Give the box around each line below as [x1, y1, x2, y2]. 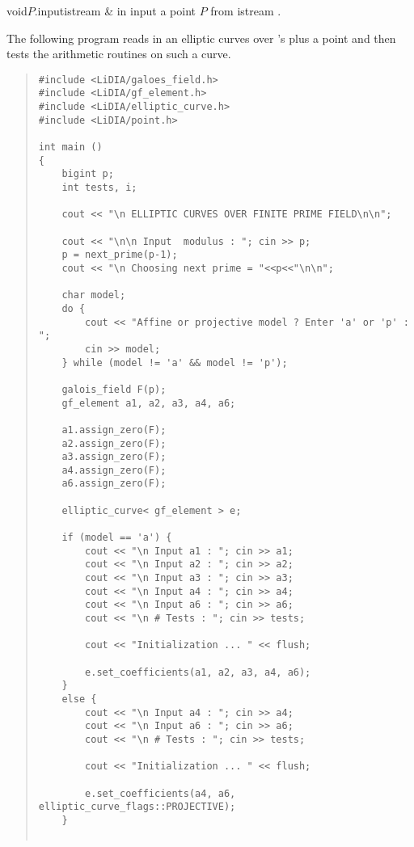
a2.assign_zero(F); [61, 437, 167, 449]
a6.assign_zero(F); [61, 478, 167, 490]
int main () [38, 141, 103, 154]
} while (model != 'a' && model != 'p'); [61, 356, 288, 369]
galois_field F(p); [61, 383, 167, 395]
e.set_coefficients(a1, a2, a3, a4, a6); [85, 666, 311, 678]
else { [61, 693, 97, 705]
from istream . [210, 2, 281, 19]
